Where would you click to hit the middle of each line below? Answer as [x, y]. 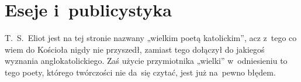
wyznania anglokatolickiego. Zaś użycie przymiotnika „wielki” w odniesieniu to [146, 61]
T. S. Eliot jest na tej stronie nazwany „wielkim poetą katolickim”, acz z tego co [151, 38]
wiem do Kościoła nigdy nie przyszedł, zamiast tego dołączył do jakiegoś [135, 49]
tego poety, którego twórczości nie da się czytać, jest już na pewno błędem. [140, 72]
